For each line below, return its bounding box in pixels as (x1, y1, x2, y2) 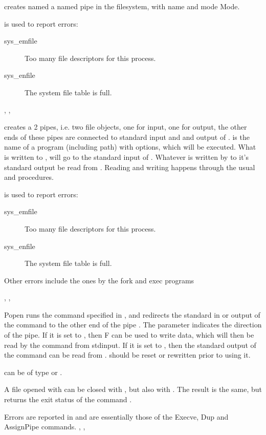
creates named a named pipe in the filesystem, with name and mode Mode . (4, 1, 240, 11)
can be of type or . (4, 366, 62, 377)
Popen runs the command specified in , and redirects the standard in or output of (4, 309, 260, 320)
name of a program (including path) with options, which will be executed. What (4, 141, 256, 152)
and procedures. (4, 172, 54, 182)
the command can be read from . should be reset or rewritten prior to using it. (4, 349, 251, 360)
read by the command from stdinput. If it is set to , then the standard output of (4, 339, 256, 350)
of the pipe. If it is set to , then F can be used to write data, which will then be (4, 329, 254, 340)
